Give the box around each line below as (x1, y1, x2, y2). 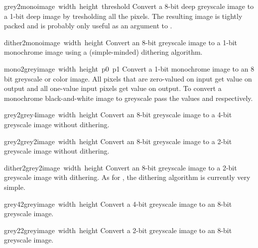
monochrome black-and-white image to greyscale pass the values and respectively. (4, 92, 253, 103)
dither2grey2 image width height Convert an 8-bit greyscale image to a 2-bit (4, 162, 237, 172)
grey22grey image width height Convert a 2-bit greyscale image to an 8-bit (4, 225, 232, 235)
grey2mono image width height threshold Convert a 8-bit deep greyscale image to (4, 1, 254, 11)
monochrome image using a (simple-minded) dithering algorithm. (4, 47, 203, 57)
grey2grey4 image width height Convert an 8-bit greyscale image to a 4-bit (4, 109, 232, 120)
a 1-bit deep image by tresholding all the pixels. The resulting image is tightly (4, 10, 243, 21)
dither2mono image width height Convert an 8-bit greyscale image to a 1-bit (4, 37, 238, 47)
